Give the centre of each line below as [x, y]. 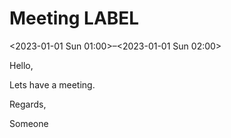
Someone [29, 123]
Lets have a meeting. [52, 84]
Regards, [28, 104]
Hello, [21, 65]
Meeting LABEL [74, 18]
